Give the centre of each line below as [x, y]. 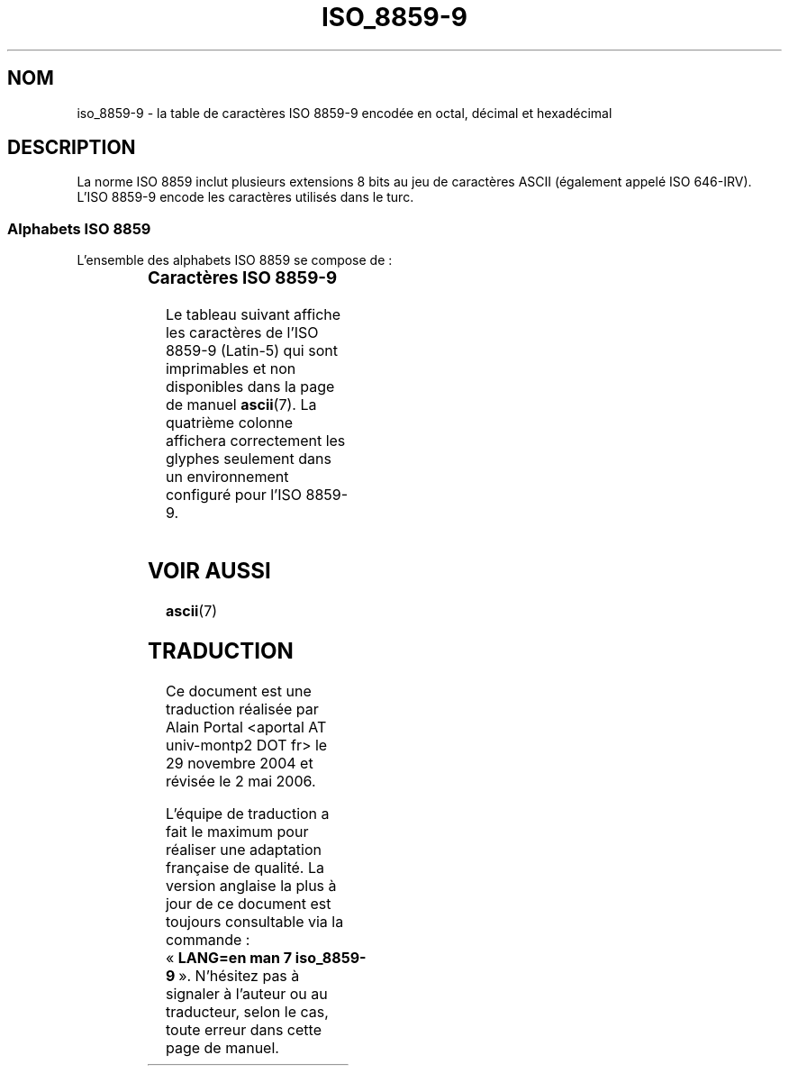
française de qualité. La [245, 867]
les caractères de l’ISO [242, 332]
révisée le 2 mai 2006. [240, 781]
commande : [208, 939]
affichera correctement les [255, 440]
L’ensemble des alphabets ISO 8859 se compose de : [235, 260]
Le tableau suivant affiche [253, 314]
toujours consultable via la [254, 921]
